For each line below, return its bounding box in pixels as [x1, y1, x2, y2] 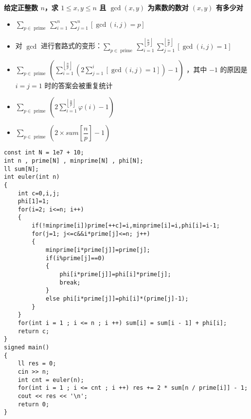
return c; [18, 327, 50, 335]
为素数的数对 [147, 2, 189, 12]
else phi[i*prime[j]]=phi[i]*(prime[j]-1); [45, 295, 189, 303]
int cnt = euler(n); [18, 376, 84, 383]
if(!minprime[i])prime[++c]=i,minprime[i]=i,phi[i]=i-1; [32, 222, 220, 229]
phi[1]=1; [18, 198, 50, 205]
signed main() [4, 343, 50, 351]
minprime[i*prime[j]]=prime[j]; [45, 247, 150, 254]
